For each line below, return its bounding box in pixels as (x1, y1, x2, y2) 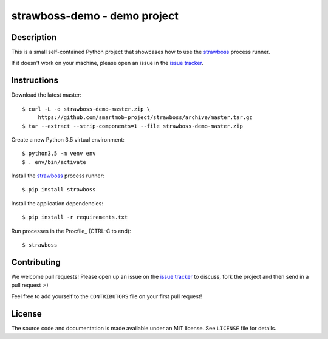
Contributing (11, 257, 61, 267)
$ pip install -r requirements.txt (22, 214, 128, 221)
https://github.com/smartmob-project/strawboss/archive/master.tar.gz (38, 114, 253, 121)
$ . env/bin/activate (22, 159, 86, 165)
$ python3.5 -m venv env (22, 150, 96, 157)
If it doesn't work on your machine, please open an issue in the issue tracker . (11, 60, 203, 67)
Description (11, 32, 57, 43)
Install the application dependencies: (11, 199, 103, 207)
